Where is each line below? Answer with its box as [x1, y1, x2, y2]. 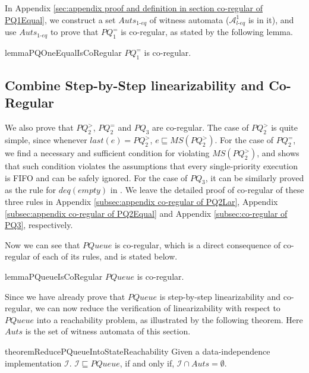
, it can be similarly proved [205, 171, 304, 184]
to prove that [50, 26, 99, 38]
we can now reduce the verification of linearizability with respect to [35, 302, 280, 314]
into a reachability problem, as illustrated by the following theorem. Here [36, 313, 303, 325]
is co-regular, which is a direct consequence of [114, 238, 281, 251]
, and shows [257, 147, 299, 159]
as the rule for [5, 184, 56, 196]
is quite [271, 121, 298, 134]
